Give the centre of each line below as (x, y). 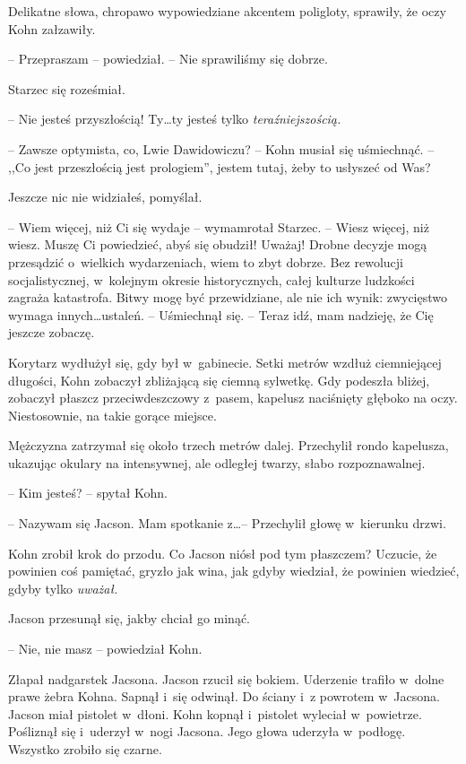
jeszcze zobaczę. (52, 332)
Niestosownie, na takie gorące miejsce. (112, 415)
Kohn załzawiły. (52, 28)
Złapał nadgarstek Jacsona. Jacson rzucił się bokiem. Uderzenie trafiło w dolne (226, 678)
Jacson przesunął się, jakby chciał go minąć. (129, 618)
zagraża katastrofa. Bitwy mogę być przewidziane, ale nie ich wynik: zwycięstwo (228, 297)
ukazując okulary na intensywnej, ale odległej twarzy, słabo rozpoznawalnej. (217, 462)
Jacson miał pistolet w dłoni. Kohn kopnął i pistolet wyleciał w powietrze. (215, 713)
